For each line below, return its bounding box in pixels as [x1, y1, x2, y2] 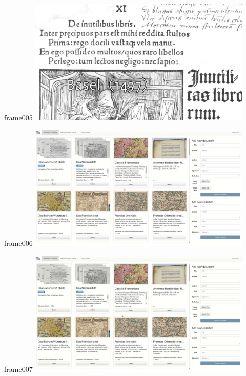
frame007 [4, 363, 33, 374]
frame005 [4, 112, 33, 122]
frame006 [4, 238, 33, 248]
